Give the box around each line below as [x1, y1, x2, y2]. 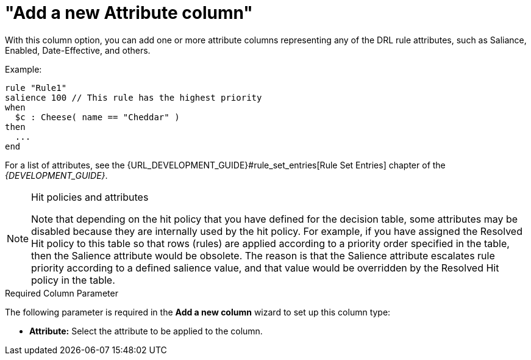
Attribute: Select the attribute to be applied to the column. [29, 325, 263, 336]
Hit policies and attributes [31, 190, 149, 203]
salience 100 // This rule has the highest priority [5, 92, 262, 103]
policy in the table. [31, 273, 115, 286]
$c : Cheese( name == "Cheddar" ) [15, 112, 180, 122]
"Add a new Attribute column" [5, 2, 253, 23]
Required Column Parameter [5, 287, 118, 298]
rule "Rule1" [5, 82, 67, 93]
